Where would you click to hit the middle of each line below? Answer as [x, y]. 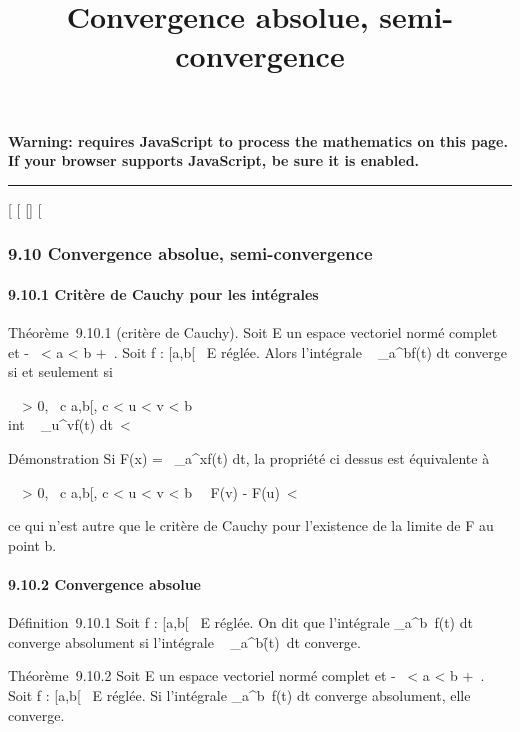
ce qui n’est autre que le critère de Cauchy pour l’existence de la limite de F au [251, 525]
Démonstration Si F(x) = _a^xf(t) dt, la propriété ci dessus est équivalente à [249, 457]
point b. [32, 544]
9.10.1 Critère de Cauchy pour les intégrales [163, 293]
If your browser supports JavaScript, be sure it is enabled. [214, 160]
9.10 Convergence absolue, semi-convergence [190, 253]
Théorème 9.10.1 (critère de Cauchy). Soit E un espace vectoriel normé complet [253, 331]
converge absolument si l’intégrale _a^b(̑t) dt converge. [184, 641]
